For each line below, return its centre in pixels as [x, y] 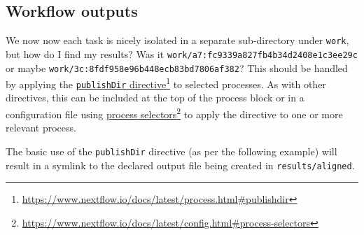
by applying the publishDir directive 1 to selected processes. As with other [166, 83]
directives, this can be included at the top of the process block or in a [155, 98]
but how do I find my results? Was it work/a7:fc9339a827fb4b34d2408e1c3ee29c [182, 54]
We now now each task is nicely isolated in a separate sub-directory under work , [177, 40]
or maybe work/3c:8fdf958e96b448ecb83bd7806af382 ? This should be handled [177, 67]
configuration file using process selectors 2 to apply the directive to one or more [174, 113]
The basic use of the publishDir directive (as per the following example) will [171, 151]
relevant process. [41, 128]
